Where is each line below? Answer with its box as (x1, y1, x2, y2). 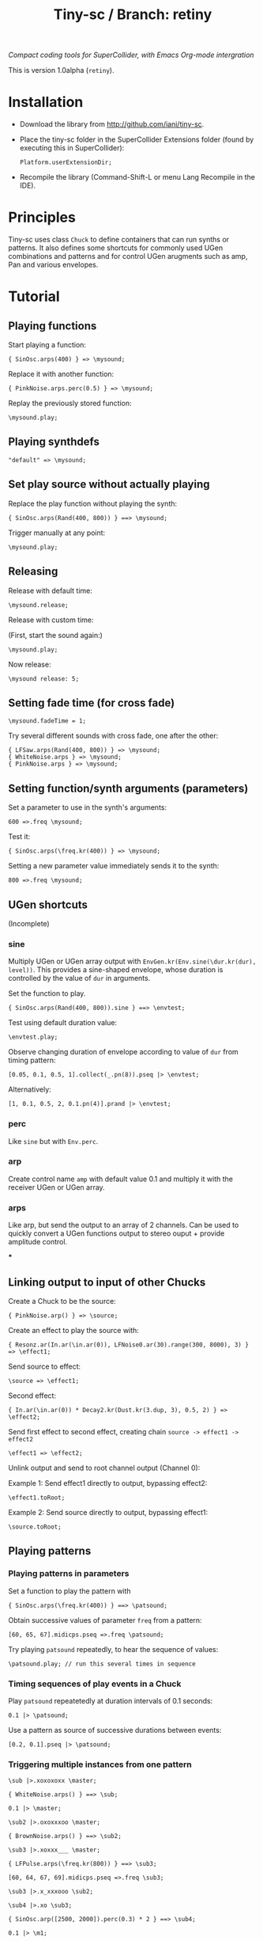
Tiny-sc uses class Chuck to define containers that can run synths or (8, 235, 230, 245)
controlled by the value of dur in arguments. (8, 974, 151, 983)
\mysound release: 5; (8, 674, 80, 682)
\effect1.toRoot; (8, 1494, 66, 1502)
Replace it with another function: (8, 370, 115, 379)
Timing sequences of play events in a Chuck (8, 1678, 182, 1689)
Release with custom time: (8, 615, 94, 625)
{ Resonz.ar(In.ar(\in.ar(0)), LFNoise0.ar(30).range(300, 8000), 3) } (8, 1340, 249, 1349)
